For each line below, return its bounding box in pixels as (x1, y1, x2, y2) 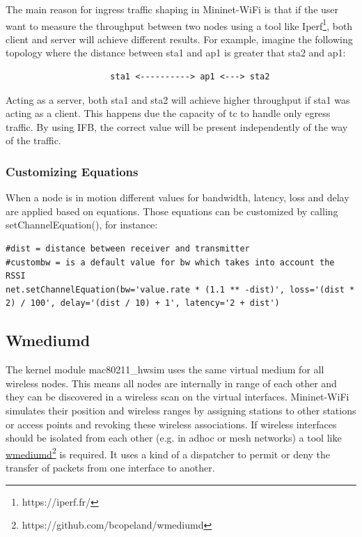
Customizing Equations (6, 162, 139, 180)
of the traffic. (6, 133, 61, 148)
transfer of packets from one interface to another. (6, 460, 215, 474)
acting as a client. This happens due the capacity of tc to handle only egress (6, 106, 331, 120)
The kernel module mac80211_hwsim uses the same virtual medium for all (6, 362, 324, 377)
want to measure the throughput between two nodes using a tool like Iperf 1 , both (6, 16, 353, 33)
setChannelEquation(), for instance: (6, 217, 158, 232)
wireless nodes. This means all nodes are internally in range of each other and (6, 375, 337, 390)
